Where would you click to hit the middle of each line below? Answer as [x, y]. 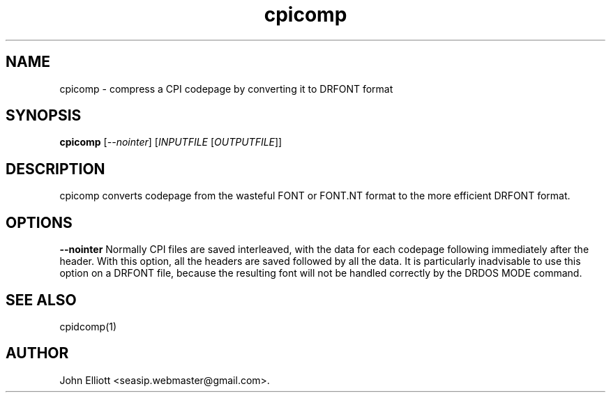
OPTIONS [39, 222]
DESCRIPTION [55, 169]
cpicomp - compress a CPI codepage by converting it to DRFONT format [226, 89]
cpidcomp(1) [88, 326]
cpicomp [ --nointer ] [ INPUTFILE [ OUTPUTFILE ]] [171, 142]
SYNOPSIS [44, 116]
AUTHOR [37, 353]
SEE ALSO [41, 300]
